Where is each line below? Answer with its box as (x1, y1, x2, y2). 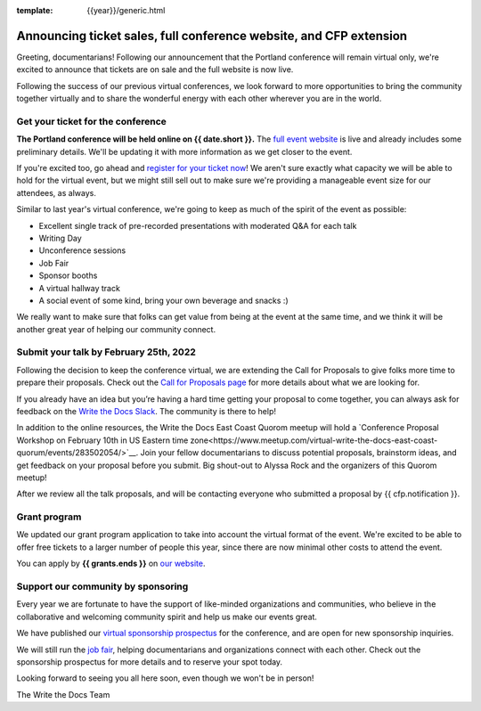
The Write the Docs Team (16, 689, 110, 699)
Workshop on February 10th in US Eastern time (16, 435, 189, 445)
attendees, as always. (16, 187, 97, 198)
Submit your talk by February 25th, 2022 (16, 346, 196, 358)
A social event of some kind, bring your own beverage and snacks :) (38, 295, 289, 306)
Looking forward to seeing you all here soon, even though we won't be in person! (16, 673, 314, 683)
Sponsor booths (38, 270, 98, 281)
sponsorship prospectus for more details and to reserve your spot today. (16, 656, 283, 667)
